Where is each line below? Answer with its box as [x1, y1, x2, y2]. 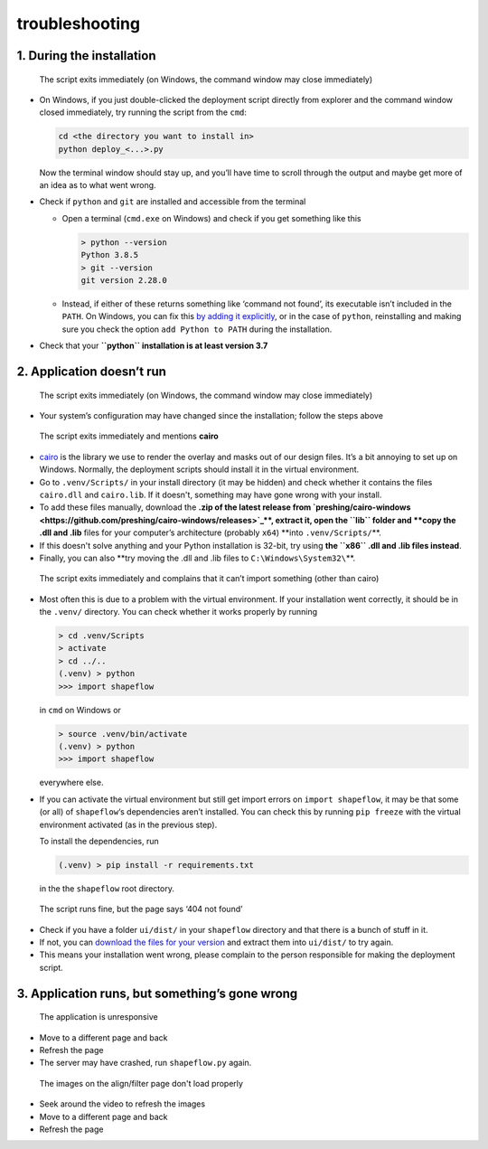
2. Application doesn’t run [16, 364, 167, 379]
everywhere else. [39, 777, 104, 788]
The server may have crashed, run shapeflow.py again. [39, 1058, 252, 1069]
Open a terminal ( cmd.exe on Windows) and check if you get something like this [61, 212, 361, 223]
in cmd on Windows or [39, 704, 122, 715]
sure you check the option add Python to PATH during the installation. [61, 324, 333, 334]
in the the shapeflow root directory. [39, 882, 175, 894]
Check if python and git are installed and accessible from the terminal [39, 196, 306, 207]
